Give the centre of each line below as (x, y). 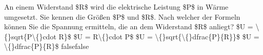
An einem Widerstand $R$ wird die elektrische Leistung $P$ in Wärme (116, 7)
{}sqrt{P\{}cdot (30, 36)
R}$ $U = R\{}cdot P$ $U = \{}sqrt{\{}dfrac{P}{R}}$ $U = (159, 36)
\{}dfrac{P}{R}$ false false (47, 46)
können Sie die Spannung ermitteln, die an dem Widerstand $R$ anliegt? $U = (129, 26)
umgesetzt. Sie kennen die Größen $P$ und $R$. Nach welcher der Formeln (122, 16)
